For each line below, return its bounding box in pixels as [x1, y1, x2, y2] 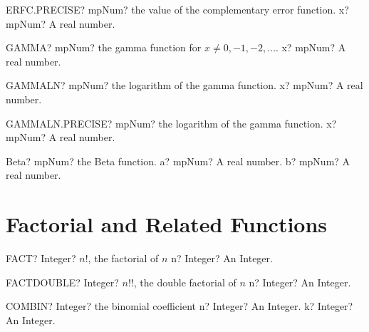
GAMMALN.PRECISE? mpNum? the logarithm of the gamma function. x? [6, 115, 337, 130]
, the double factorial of [133, 274, 237, 289]
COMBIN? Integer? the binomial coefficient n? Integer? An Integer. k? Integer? [6, 299, 353, 313]
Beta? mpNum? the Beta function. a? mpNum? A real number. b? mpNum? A [6, 153, 350, 168]
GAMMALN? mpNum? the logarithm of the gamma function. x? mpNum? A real [6, 78, 363, 93]
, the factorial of [88, 251, 159, 266]
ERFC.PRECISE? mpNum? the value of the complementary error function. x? [6, 2, 349, 16]
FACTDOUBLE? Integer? [6, 274, 119, 289]
